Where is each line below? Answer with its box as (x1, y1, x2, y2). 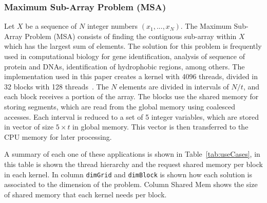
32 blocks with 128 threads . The (4, 81, 109, 91)
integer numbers (87, 21, 138, 31)
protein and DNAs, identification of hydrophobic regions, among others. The (4, 61, 245, 71)
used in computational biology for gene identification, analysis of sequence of (4, 51, 245, 61)
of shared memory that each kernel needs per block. (4, 189, 167, 199)
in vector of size (4, 121, 54, 132)
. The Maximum (180, 21, 232, 31)
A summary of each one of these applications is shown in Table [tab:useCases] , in (4, 149, 260, 159)
